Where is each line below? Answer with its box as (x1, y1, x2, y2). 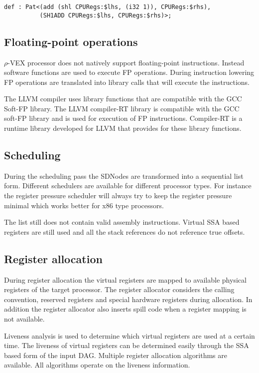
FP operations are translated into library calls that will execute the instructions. (4, 76, 250, 87)
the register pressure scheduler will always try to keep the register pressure (4, 190, 232, 201)
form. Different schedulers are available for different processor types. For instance (4, 180, 252, 191)
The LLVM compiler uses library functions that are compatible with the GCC (4, 93, 242, 104)
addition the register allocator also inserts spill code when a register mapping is (4, 304, 247, 314)
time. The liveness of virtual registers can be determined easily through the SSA (4, 340, 249, 351)
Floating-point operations (4, 33, 138, 49)
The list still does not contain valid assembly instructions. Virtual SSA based (4, 217, 240, 227)
